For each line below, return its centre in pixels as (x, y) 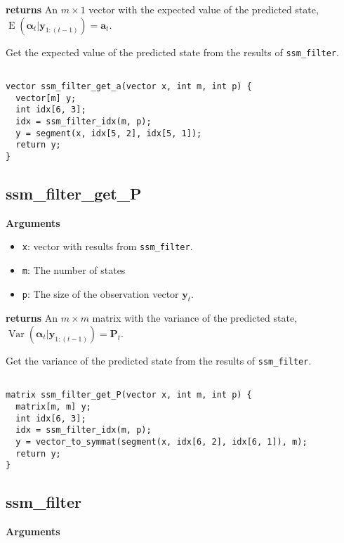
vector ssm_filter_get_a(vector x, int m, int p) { (129, 86)
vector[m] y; (46, 98)
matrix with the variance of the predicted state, (195, 318)
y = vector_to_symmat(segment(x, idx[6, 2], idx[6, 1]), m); (161, 441)
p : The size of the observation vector (100, 293)
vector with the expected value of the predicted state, (204, 9)
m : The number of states (74, 269)
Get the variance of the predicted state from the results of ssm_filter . (159, 360)
